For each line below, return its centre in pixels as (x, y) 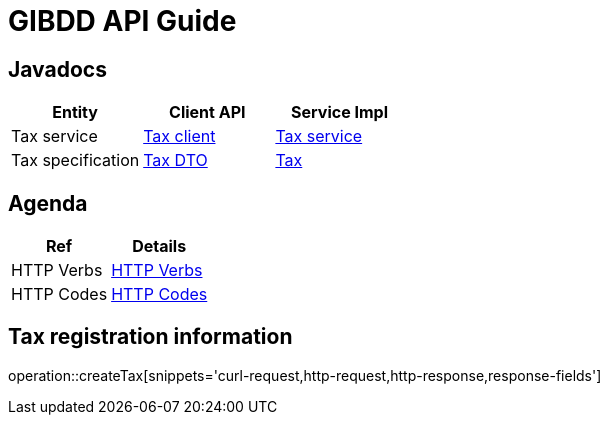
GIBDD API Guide (122, 21)
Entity (75, 112)
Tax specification (75, 160)
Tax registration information (150, 337)
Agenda (48, 203)
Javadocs (57, 69)
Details (159, 246)
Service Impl (339, 112)
